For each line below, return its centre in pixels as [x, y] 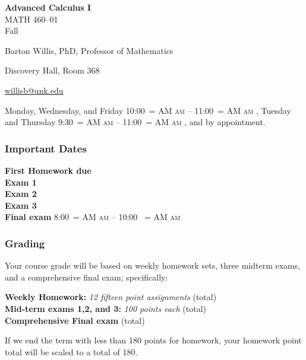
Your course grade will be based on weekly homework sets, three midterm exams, [153, 265]
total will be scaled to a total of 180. [71, 351]
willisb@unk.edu [34, 90]
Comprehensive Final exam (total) [75, 320]
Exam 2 [21, 194]
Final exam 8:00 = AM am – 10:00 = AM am [93, 217]
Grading [25, 243]
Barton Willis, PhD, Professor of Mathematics [89, 50]
